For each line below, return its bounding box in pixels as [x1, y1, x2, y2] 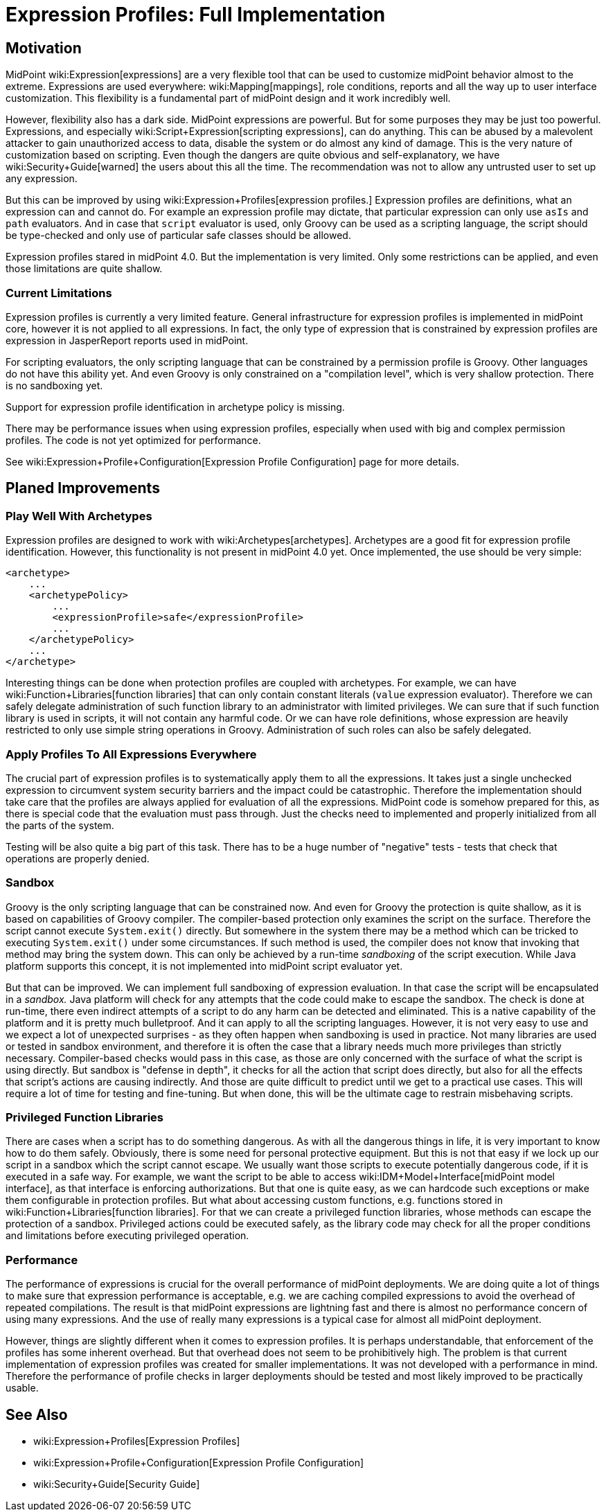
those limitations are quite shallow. [6, 263, 163, 275]
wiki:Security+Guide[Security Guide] [33, 1477, 200, 1490]
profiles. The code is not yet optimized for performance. [6, 434, 261, 446]
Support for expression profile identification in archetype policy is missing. [6, 400, 345, 413]
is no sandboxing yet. [6, 379, 103, 391]
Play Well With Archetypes [6, 508, 152, 523]
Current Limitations [6, 285, 112, 300]
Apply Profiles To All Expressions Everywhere [6, 747, 257, 761]
